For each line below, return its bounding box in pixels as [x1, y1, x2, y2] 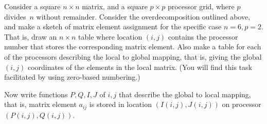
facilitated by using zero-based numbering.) [4, 72, 140, 82]
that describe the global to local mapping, [118, 88, 251, 99]
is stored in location [89, 99, 152, 110]
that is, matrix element [4, 99, 77, 110]
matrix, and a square [82, 1, 148, 11]
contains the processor [168, 31, 238, 42]
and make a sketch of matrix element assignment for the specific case [4, 21, 222, 32]
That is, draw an [4, 31, 57, 42]
